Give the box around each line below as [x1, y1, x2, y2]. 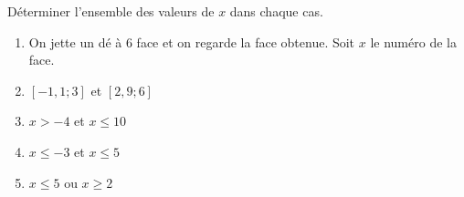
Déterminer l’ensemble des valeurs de [7, 2, 215, 20]
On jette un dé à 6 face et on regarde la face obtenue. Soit [28, 32, 355, 51]
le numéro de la [370, 32, 457, 51]
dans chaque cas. [229, 2, 323, 20]
